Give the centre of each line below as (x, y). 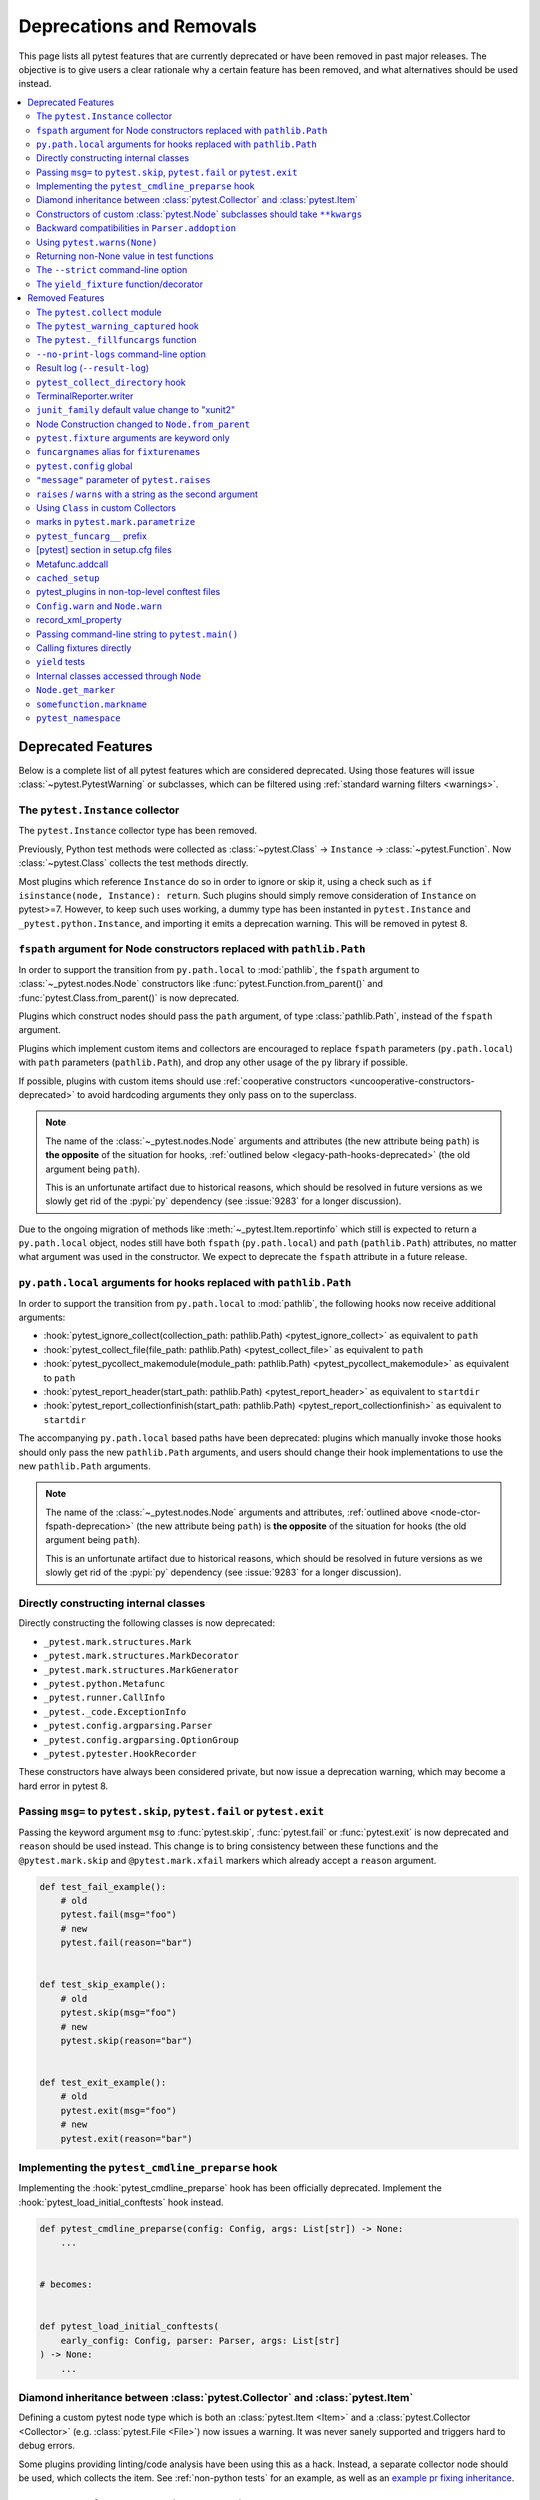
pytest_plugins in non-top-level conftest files (128, 592)
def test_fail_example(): (103, 1886)
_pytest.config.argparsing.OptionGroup (141, 1739)
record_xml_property (79, 620)
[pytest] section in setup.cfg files (104, 550)
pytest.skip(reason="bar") (127, 2040)
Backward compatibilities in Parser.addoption (136, 228)
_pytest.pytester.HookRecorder (120, 1753)
